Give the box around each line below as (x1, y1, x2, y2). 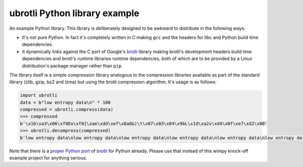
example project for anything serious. (9, 154, 87, 161)
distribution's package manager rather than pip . (22, 63, 123, 69)
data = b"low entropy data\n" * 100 (20, 99, 111, 105)
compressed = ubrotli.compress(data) (20, 106, 114, 113)
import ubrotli (20, 92, 58, 98)
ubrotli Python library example (9, 8, 140, 19)
